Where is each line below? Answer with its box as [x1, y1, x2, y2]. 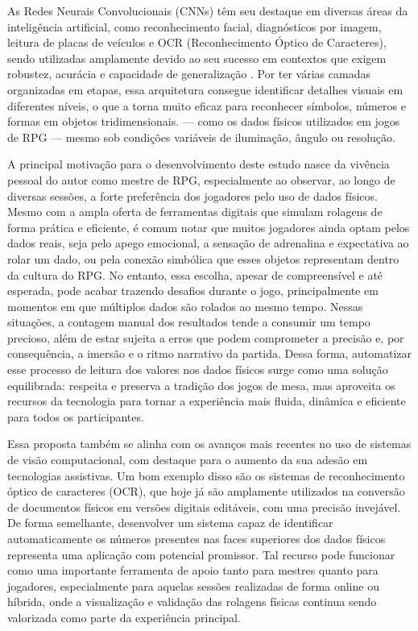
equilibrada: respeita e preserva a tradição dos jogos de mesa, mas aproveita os [7, 376, 395, 393]
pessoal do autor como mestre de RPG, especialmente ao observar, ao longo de [7, 171, 395, 188]
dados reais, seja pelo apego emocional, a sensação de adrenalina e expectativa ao [7, 235, 409, 251]
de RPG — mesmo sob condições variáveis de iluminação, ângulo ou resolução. [7, 128, 395, 145]
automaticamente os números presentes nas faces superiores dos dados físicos [7, 530, 386, 546]
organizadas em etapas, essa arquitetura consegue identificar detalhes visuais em [7, 81, 404, 98]
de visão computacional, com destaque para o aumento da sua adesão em [7, 451, 368, 468]
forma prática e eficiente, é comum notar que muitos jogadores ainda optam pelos [7, 218, 410, 235]
